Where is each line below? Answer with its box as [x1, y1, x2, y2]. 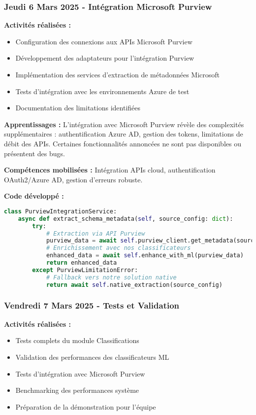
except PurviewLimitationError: [32, 266, 138, 274]
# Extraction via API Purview [46, 230, 145, 237]
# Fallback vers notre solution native [46, 274, 177, 281]
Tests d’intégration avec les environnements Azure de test [15, 86, 190, 96]
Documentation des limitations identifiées [15, 103, 140, 113]
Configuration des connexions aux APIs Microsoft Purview [15, 36, 192, 46]
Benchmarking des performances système [15, 385, 139, 395]
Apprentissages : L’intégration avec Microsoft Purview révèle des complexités [4, 119, 244, 129]
